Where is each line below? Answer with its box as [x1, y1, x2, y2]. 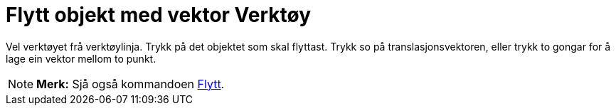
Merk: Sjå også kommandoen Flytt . [36, 76, 225, 91]
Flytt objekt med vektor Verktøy [6, 3, 312, 27]
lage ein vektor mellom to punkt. [6, 52, 156, 65]
